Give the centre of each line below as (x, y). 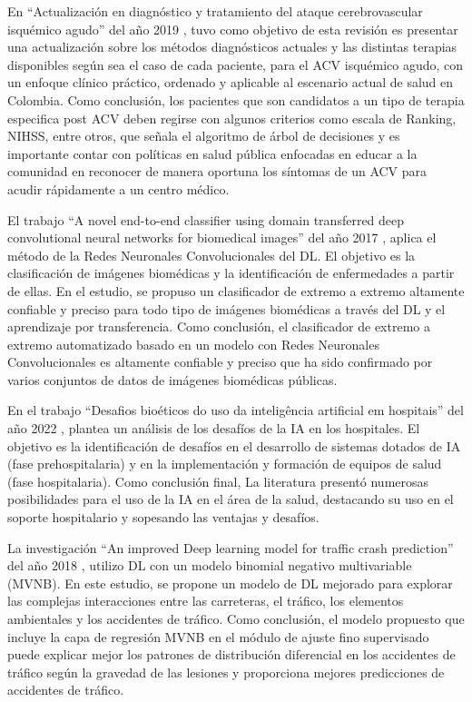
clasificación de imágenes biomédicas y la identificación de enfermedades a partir (231, 273)
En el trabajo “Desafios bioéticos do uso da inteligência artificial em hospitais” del (236, 410)
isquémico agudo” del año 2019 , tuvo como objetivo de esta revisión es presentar (233, 29)
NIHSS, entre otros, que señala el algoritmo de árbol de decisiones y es (204, 136)
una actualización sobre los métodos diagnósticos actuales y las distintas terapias (232, 47)
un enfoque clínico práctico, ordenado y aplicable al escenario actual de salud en (231, 82)
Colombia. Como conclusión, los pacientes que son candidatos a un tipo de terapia (236, 99)
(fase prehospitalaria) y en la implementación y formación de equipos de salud (225, 464)
